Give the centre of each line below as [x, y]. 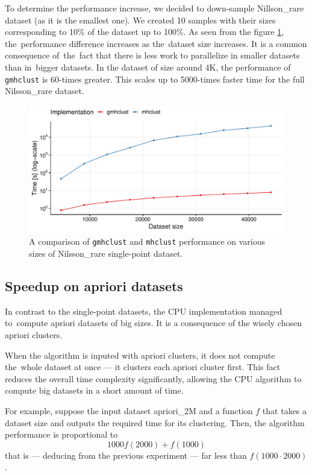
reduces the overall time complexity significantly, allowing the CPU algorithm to [153, 378]
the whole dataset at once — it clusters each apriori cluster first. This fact [143, 367]
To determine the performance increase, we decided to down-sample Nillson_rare [154, 8]
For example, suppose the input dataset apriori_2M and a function [129, 411]
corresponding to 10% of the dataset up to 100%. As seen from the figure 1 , [145, 32]
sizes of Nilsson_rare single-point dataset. [106, 253]
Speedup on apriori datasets [94, 286]
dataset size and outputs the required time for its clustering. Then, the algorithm [155, 422]
